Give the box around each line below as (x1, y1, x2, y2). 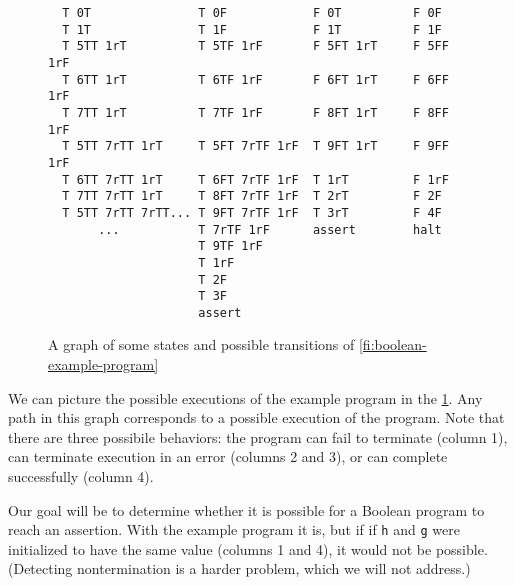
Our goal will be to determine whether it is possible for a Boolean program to (8, 499, 485, 520)
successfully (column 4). (8, 466, 154, 487)
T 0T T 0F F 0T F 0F (62, 6, 442, 20)
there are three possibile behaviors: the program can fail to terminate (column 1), (8, 426, 508, 447)
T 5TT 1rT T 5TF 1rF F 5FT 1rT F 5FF (62, 39, 449, 54)
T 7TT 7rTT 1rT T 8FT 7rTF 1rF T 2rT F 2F (62, 189, 442, 204)
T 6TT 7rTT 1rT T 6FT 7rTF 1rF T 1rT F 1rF (62, 172, 449, 187)
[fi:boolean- (358, 334, 427, 355)
